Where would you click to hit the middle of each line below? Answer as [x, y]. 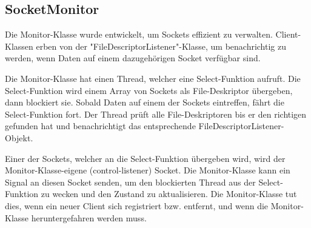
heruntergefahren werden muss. [89, 217]
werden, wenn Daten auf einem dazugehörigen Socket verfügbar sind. [133, 58]
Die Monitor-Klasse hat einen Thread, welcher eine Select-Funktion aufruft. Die [153, 78]
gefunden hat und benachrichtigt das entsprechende [100, 126]
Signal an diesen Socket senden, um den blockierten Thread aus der [130, 182]
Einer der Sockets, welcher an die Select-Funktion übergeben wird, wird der [145, 158]
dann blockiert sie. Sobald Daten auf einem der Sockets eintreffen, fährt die [145, 102]
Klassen [19, 46]
